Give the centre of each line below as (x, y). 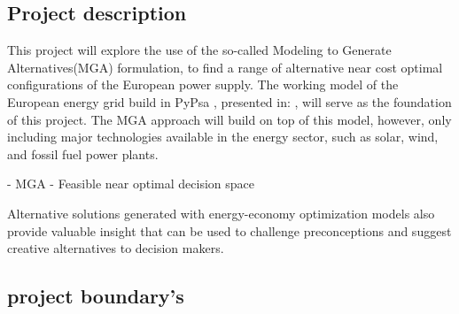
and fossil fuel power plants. (83, 153)
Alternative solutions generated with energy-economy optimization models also (221, 213)
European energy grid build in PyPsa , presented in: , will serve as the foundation (229, 101)
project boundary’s (96, 296)
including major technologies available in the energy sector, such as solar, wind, (223, 137)
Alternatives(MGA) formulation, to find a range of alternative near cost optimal (225, 67)
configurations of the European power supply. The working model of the (203, 84)
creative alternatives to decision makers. (116, 248)
